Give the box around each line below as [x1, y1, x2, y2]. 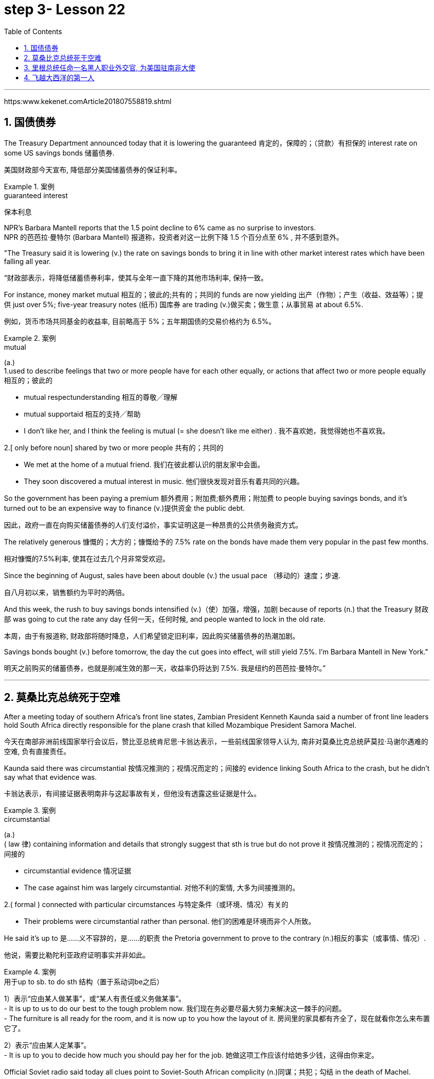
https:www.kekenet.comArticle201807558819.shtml [4, 97, 172, 106]
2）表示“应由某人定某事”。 [4, 1041, 91, 1050]
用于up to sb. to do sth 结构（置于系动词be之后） [4, 977, 164, 986]
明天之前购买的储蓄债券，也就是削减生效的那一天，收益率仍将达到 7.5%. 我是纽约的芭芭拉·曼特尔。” [4, 663, 326, 672]
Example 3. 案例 [4, 806, 56, 815]
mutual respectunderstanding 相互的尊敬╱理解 [24, 392, 177, 401]
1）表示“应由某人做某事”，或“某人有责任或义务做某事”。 [4, 994, 186, 1003]
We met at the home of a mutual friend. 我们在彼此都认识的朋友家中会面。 [24, 460, 265, 469]
